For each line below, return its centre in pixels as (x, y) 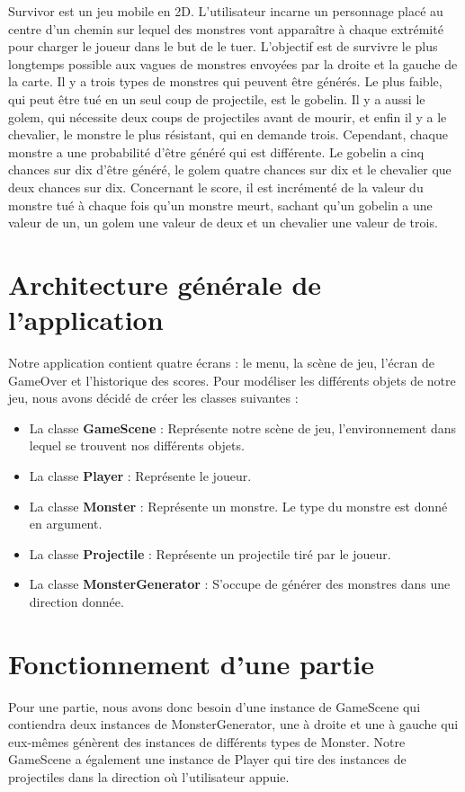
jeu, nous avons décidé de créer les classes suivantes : (153, 398)
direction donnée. (76, 601)
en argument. (66, 524)
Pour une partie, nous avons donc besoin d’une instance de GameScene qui (215, 706)
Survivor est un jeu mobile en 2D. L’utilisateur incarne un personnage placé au (226, 11)
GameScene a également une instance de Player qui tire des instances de (207, 759)
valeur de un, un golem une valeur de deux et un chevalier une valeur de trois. (223, 222)
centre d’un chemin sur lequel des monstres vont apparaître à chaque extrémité (226, 28)
